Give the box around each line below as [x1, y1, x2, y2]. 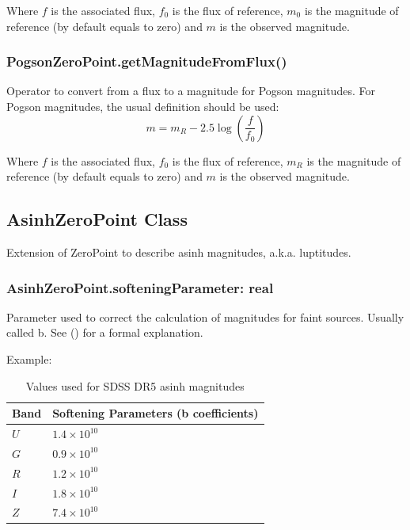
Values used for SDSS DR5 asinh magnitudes [25, 377, 245, 394]
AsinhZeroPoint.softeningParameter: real [6, 277, 274, 297]
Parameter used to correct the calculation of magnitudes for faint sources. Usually [6, 308, 404, 325]
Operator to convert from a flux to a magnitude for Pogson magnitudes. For [6, 82, 375, 99]
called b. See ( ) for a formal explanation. [6, 324, 203, 341]
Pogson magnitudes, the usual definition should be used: [6, 98, 279, 114]
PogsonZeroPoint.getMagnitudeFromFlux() [6, 51, 287, 71]
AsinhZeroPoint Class [6, 207, 188, 231]
